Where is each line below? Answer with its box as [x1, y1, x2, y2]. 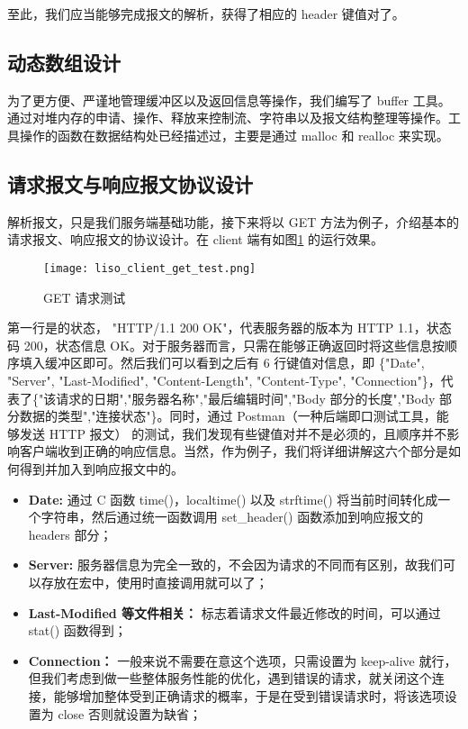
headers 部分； [28, 524, 112, 543]
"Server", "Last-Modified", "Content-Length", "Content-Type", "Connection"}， [7, 371, 441, 389]
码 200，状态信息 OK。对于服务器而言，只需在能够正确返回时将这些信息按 [7, 335, 445, 354]
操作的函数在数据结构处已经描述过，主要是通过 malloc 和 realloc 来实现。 [19, 125, 449, 144]
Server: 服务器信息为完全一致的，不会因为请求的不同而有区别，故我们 [28, 555, 443, 574]
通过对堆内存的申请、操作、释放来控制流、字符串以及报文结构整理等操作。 [7, 108, 448, 127]
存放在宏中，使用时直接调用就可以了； [40, 572, 268, 591]
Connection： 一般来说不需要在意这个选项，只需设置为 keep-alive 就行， [28, 651, 457, 670]
